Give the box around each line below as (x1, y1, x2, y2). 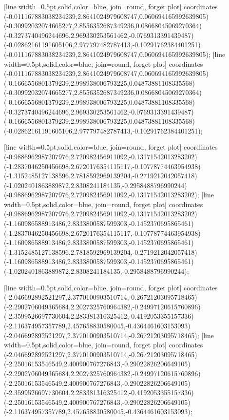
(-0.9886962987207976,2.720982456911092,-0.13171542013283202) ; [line (4, 190, 214, 200)
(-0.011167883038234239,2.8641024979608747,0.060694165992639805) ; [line (4, 49, 226, 59)
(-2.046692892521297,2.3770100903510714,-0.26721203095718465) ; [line (4, 330, 214, 340)
